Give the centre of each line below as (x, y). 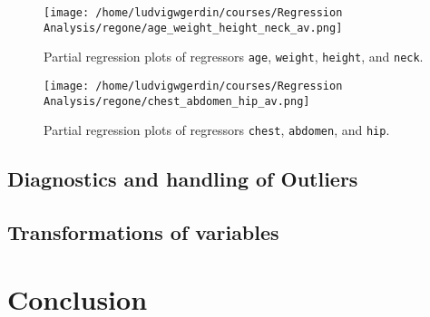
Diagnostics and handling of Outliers (183, 179)
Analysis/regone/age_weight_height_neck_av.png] (193, 28)
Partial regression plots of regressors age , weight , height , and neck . (234, 57)
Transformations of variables (143, 232)
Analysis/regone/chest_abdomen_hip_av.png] (177, 101)
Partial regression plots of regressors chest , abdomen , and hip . (217, 130)
